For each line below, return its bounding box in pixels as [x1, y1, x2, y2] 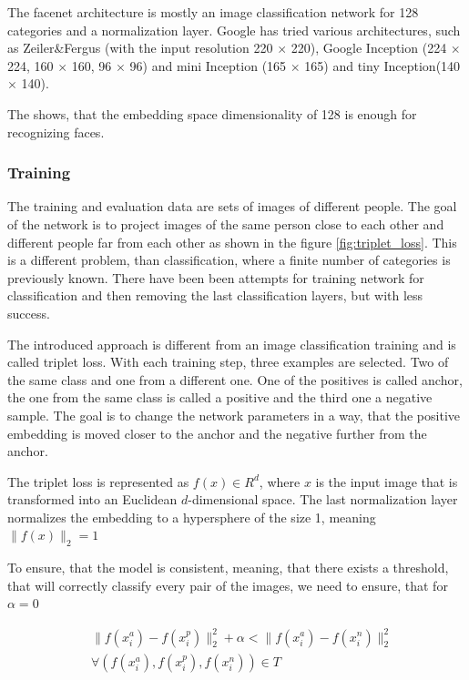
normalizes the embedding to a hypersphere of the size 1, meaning [7, 507, 376, 526]
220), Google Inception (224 [291, 38, 447, 57]
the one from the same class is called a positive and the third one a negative [7, 388, 433, 407]
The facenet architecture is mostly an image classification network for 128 [7, 3, 419, 21]
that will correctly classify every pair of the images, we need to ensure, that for [7, 575, 448, 594]
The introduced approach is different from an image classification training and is [7, 334, 456, 353]
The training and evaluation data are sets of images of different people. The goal [7, 197, 457, 216]
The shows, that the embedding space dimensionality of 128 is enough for [7, 104, 417, 123]
